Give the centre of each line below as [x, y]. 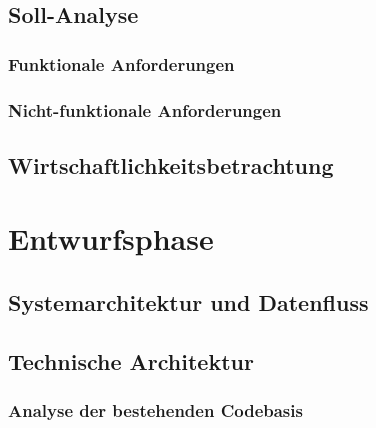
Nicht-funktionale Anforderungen [145, 109]
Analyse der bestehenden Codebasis [155, 410]
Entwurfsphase [111, 238]
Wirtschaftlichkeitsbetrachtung [171, 164]
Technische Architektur [131, 360]
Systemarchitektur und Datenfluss [188, 302]
